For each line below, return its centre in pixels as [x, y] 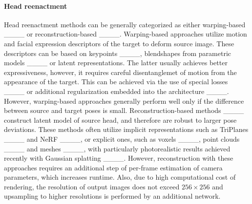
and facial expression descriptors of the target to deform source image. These [119, 43]
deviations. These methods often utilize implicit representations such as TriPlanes [126, 129]
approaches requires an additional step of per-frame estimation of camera [113, 167]
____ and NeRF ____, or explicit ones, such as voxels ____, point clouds [122, 139]
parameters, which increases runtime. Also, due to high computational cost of [120, 177]
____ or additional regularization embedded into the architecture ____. [116, 91]
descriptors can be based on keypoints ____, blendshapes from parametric [117, 53]
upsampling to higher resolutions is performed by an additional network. [112, 196]
